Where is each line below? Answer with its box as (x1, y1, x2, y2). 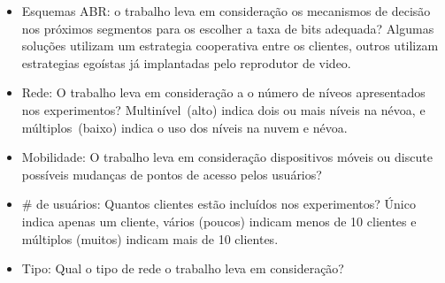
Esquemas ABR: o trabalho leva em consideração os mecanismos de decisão (21, 2, 431, 19)
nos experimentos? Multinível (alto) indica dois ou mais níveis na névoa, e (21, 100, 426, 119)
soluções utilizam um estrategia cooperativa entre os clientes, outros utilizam (21, 36, 439, 55)
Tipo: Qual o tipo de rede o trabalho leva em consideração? (21, 259, 344, 278)
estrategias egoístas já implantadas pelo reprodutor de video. (21, 53, 351, 72)
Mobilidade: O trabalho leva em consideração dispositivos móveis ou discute (21, 148, 433, 166)
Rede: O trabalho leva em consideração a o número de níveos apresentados (21, 83, 426, 102)
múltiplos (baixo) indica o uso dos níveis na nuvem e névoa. (21, 118, 348, 136)
